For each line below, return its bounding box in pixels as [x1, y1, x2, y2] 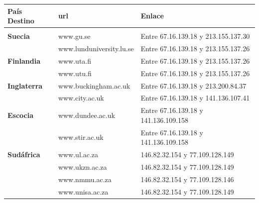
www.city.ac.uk [58, 93, 104, 103]
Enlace [140, 10, 164, 21]
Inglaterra [7, 80, 43, 91]
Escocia [7, 110, 34, 120]
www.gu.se [58, 31, 91, 41]
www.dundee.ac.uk [58, 110, 115, 120]
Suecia [7, 31, 30, 41]
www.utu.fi [58, 68, 92, 78]
